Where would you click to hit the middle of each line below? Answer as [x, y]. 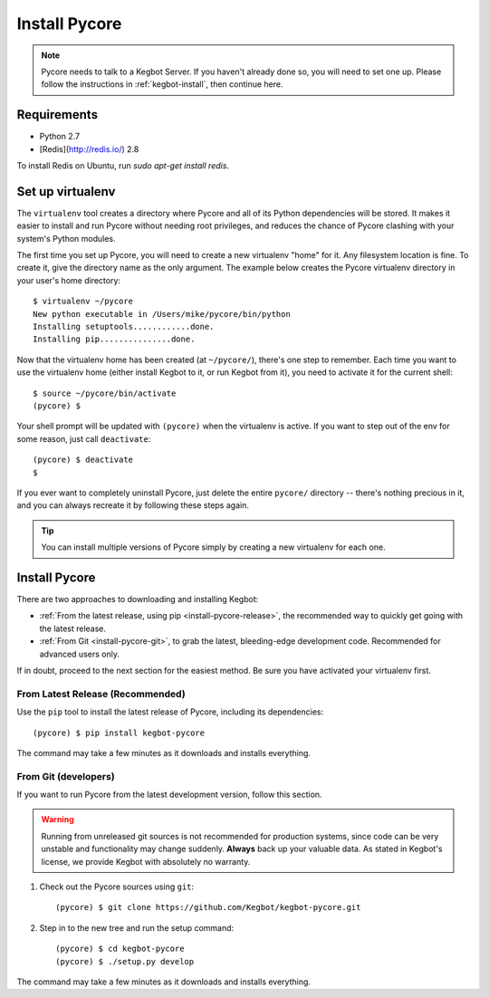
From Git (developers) [66, 776]
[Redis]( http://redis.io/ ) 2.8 [89, 149]
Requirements [58, 115]
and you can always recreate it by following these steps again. [133, 505]
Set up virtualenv [66, 192]
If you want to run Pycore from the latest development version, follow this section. [169, 795]
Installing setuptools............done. [124, 327]
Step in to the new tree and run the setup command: [137, 927]
